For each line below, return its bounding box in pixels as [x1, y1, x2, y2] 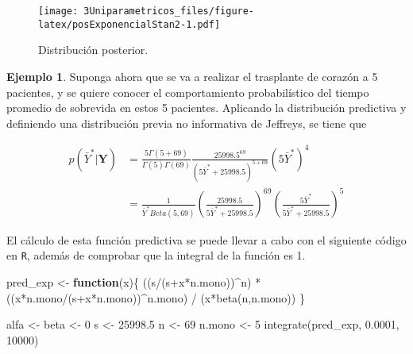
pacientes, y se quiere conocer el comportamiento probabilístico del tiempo [6, 83, 369, 100]
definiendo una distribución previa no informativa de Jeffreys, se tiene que [6, 114, 367, 131]
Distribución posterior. [38, 41, 149, 58]
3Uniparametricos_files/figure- [83, 6, 255, 17]
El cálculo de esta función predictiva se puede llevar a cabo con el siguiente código [6, 231, 407, 248]
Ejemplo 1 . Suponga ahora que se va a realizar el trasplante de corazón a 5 [6, 67, 378, 84]
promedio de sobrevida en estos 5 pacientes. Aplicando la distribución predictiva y [6, 99, 407, 116]
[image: [38, 6, 79, 17]
